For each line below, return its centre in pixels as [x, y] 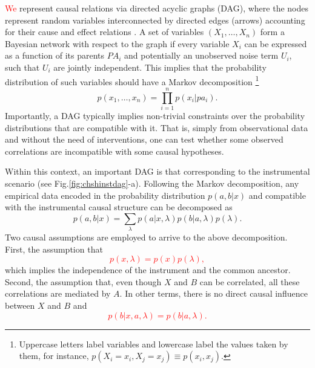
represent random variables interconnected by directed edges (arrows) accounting [155, 20]
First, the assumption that [54, 249]
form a [272, 32]
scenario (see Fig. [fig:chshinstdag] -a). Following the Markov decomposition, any [152, 183]
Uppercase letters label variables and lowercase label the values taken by [154, 344]
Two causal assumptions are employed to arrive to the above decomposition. [146, 237]
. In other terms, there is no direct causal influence [214, 293]
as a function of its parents [55, 55]
